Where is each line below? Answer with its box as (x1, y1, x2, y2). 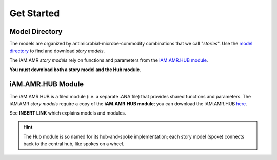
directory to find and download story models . (9, 48, 105, 54)
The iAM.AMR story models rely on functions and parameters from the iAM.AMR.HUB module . (9, 57, 208, 63)
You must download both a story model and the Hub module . (9, 66, 141, 73)
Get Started (9, 8, 60, 19)
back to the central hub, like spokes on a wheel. (23, 141, 124, 147)
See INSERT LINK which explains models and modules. (9, 110, 126, 116)
